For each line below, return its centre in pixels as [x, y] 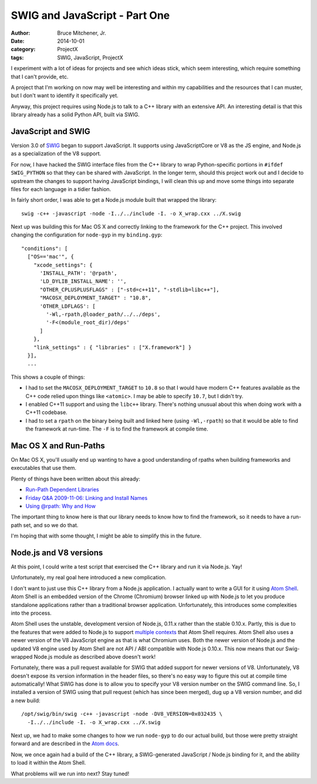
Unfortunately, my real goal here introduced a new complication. [89, 578]
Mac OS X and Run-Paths [58, 446]
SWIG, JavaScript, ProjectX [90, 57]
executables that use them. [43, 468]
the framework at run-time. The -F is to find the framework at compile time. [117, 429]
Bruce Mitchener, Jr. [82, 33]
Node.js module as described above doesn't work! [95, 656]
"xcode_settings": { [63, 265]
